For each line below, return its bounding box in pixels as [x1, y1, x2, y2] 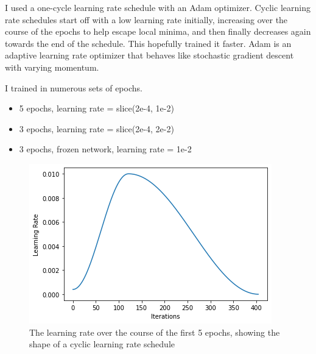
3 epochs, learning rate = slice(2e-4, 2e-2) [19, 122, 174, 135]
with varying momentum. [5, 60, 99, 73]
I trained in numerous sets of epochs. [5, 81, 142, 94]
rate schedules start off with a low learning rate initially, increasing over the [5, 13, 288, 26]
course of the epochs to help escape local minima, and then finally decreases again [5, 25, 311, 38]
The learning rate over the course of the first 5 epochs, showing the [29, 325, 280, 338]
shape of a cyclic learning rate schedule [29, 338, 175, 350]
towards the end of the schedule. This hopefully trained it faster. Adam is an [5, 37, 292, 49]
